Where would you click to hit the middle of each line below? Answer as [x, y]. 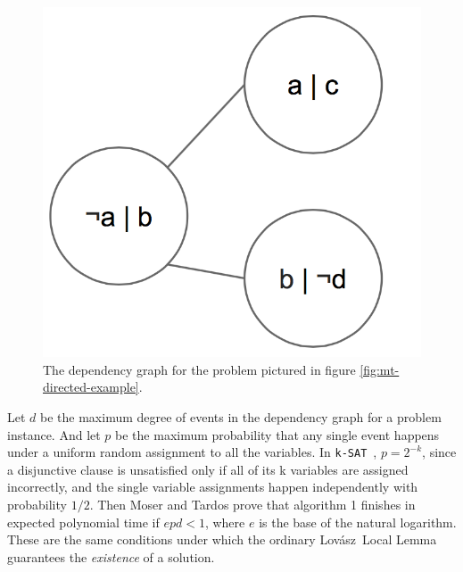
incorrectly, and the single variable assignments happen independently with [213, 487]
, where [225, 522]
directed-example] [91, 387]
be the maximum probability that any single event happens [277, 434]
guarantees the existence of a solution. [111, 556]
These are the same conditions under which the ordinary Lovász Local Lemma [222, 539]
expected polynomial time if [83, 522]
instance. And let [54, 434]
